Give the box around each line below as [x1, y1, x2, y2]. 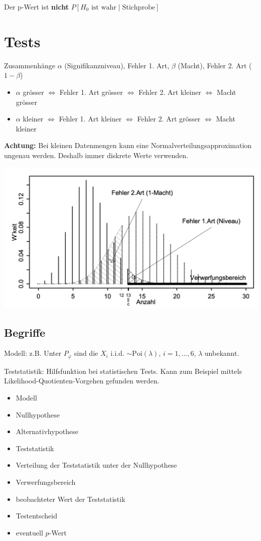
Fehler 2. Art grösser [137, 113, 201, 124]
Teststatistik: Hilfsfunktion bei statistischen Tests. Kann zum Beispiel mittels [4, 365, 242, 376]
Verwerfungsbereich [16, 476, 76, 487]
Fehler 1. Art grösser [59, 86, 123, 97]
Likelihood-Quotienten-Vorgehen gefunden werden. [4, 375, 160, 386]
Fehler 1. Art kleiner [59, 113, 122, 124]
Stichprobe [122, 4, 155, 11]
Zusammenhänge [4, 60, 55, 70]
